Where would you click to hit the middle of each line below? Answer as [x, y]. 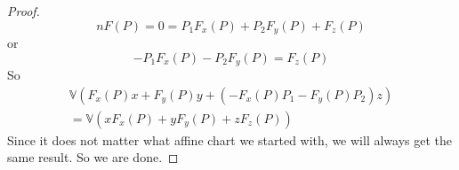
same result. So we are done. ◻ [93, 157]
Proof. [24, 11]
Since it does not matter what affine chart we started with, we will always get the [229, 139]
